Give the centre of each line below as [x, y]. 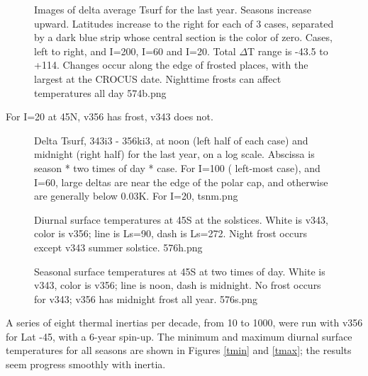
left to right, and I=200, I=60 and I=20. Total [135, 51]
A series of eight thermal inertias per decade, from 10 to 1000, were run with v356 [184, 323]
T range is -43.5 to [288, 51]
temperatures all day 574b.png [100, 92]
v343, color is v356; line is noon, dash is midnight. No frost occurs [178, 285]
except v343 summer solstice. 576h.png [118, 247]
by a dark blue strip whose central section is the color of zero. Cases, [183, 37]
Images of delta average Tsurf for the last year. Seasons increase [173, 9]
